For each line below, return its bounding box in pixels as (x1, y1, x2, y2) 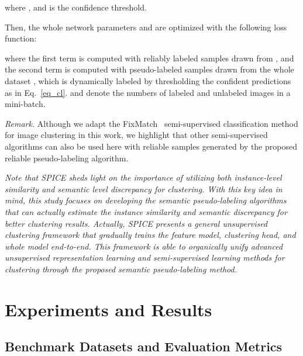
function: (5, 32, 37, 44)
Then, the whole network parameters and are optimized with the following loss (5, 20, 287, 33)
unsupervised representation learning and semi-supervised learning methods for (5, 251, 285, 264)
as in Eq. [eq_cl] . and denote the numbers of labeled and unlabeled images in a (5, 86, 291, 98)
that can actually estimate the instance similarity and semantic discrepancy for (5, 205, 287, 217)
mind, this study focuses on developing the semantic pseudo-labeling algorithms (5, 194, 287, 206)
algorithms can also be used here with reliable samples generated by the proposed (5, 140, 297, 152)
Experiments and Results (5, 297, 212, 321)
